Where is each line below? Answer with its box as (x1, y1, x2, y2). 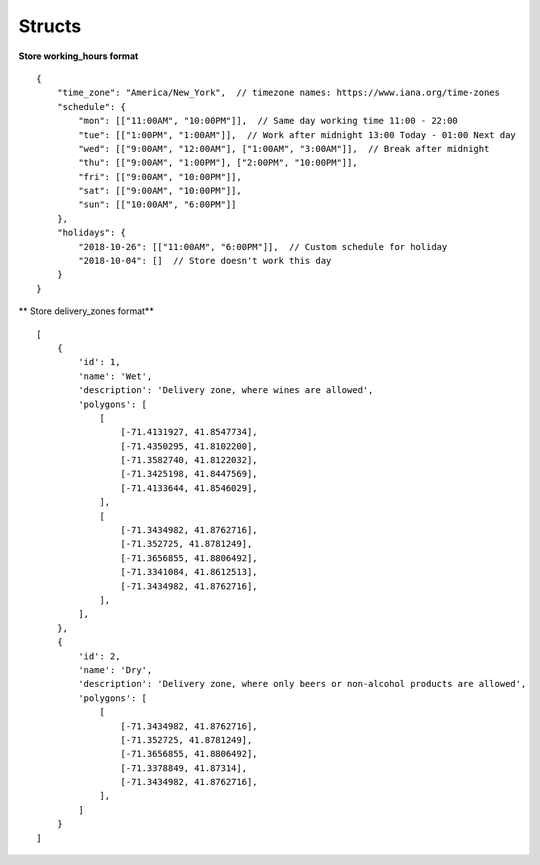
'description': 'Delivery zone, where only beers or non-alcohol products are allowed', (78, 678, 527, 690)
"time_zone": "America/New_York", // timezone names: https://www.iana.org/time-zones (56, 87, 500, 99)
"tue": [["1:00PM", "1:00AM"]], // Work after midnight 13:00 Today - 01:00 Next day (78, 129, 517, 140)
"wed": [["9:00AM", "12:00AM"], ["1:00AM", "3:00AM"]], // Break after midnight (78, 143, 490, 154)
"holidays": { (56, 227, 127, 239)
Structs (18, 15, 82, 37)
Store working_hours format (18, 50, 139, 62)
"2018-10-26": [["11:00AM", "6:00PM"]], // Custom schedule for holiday (78, 241, 448, 252)
